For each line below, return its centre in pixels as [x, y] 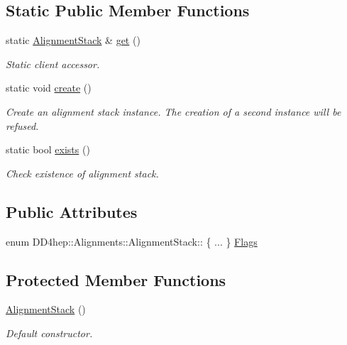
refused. [22, 125]
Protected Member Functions [116, 279]
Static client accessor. [53, 64]
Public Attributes [72, 211]
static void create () [49, 88]
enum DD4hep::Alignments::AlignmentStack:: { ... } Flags [132, 241]
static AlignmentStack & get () [73, 40]
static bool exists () [48, 149]
